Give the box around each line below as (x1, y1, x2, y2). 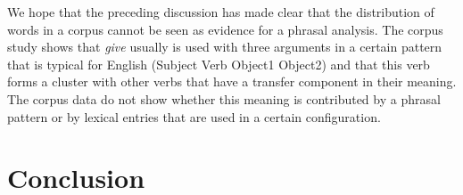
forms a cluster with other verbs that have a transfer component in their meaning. (7, 72, 457, 91)
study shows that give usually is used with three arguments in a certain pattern (7, 37, 442, 56)
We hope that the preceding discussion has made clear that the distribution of (7, 3, 434, 20)
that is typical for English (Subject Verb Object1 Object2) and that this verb (7, 54, 430, 73)
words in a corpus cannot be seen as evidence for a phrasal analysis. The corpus (7, 20, 443, 38)
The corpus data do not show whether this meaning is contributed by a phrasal (7, 89, 441, 108)
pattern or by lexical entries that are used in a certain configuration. (7, 107, 381, 126)
